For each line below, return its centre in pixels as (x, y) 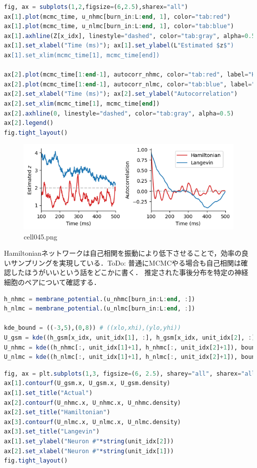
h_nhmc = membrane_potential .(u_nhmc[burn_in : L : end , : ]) (100, 299)
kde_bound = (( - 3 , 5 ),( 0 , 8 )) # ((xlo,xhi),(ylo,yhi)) (93, 328)
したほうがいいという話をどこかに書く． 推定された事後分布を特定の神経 (129, 272)
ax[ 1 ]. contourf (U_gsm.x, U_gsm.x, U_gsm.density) (87, 383)
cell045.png (41, 236)
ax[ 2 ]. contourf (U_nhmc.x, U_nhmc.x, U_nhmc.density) (92, 403)
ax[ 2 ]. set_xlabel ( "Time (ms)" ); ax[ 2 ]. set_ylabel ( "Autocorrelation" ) (121, 94)
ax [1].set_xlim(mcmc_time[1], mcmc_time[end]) (82, 55)
